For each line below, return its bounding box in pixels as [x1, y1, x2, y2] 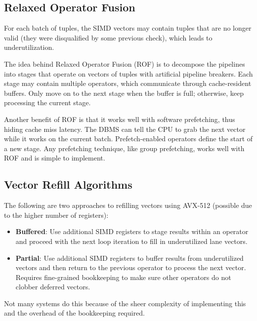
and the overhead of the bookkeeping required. [4, 308, 145, 318]
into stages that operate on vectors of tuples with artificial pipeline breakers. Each [4, 68, 253, 79]
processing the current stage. [4, 97, 91, 108]
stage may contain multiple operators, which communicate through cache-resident [4, 78, 252, 88]
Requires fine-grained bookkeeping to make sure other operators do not [15, 272, 231, 282]
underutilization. [4, 42, 54, 52]
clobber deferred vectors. [15, 281, 90, 292]
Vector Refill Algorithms [4, 177, 132, 192]
